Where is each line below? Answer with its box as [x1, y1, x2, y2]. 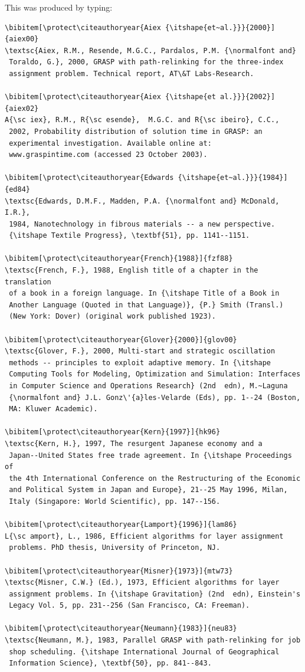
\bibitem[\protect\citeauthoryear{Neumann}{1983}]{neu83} [5, 624, 237, 633]
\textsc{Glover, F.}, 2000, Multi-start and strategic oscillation [5, 347, 276, 356]
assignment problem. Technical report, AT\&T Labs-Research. [9, 69, 254, 78]
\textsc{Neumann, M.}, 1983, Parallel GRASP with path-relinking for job [5, 636, 301, 645]
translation [5, 277, 51, 286]
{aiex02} [5, 104, 39, 113]
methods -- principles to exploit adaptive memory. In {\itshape [9, 358, 271, 367]
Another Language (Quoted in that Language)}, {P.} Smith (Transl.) [9, 300, 284, 309]
